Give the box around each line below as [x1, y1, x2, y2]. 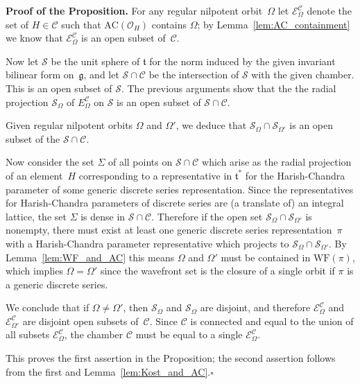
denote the [307, 3, 352, 17]
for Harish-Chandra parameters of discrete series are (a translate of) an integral [6, 195, 344, 210]
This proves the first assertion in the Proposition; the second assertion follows [6, 351, 336, 365]
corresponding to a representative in [78, 168, 232, 182]
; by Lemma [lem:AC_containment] [197, 17, 350, 31]
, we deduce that [175, 118, 247, 132]
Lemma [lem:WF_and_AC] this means [6, 250, 175, 264]
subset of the [6, 131, 60, 146]
